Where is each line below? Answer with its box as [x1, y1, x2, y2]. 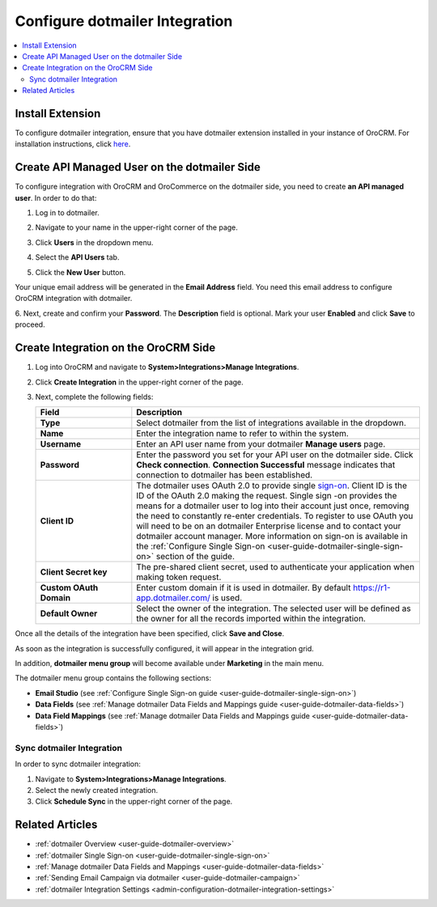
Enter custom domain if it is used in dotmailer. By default [136, 583, 351, 594]
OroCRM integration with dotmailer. [15, 294, 133, 303]
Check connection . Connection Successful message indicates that [136, 460, 396, 471]
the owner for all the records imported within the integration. [136, 613, 366, 625]
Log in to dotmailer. [35, 208, 100, 218]
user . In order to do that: [15, 193, 97, 202]
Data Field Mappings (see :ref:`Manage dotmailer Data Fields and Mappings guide [35, 710, 311, 720]
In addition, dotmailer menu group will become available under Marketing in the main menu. [15, 659, 325, 668]
